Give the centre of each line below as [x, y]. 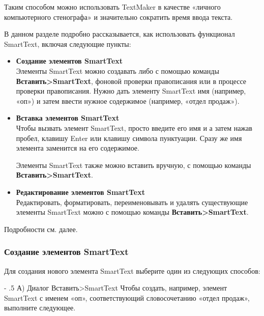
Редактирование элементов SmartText [81, 192]
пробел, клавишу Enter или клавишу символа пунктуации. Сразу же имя [129, 138]
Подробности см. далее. [41, 229]
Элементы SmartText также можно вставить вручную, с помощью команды [134, 165]
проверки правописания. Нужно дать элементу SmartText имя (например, [131, 91]
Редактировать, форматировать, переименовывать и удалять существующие [132, 202]
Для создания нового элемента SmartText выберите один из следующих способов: [132, 270]
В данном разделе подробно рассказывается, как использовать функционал [120, 34]
